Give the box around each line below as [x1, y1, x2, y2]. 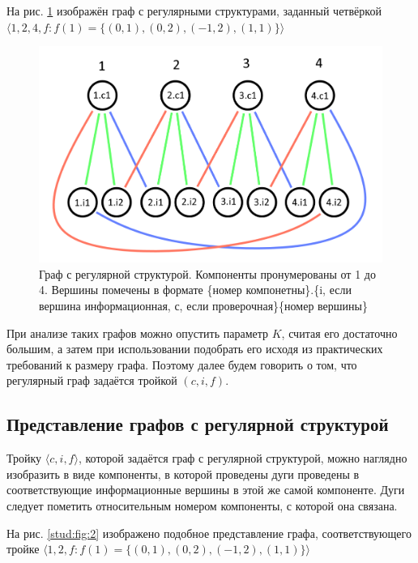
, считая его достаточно [281, 324, 398, 341]
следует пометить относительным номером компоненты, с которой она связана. [6, 497, 398, 514]
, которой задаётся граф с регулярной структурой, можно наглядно [78, 450, 407, 467]
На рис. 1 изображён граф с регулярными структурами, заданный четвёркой [6, 2, 382, 19]
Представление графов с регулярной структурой [6, 412, 389, 437]
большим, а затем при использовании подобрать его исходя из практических [6, 340, 383, 357]
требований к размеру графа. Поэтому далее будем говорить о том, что [6, 356, 357, 373]
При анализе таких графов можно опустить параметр [6, 324, 269, 341]
